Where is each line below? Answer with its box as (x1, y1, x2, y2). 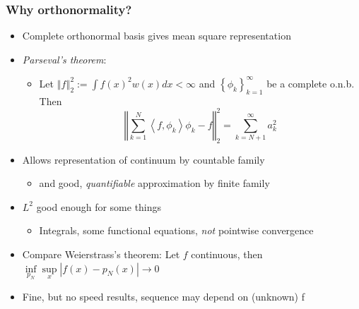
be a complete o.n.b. (266, 75, 355, 90)
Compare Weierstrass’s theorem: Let (22, 246, 180, 261)
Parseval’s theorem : (22, 51, 107, 66)
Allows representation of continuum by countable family (22, 152, 265, 166)
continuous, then (191, 246, 263, 261)
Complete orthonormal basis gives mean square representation (22, 28, 291, 43)
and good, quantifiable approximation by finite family (39, 176, 270, 190)
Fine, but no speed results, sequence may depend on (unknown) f (22, 289, 305, 303)
